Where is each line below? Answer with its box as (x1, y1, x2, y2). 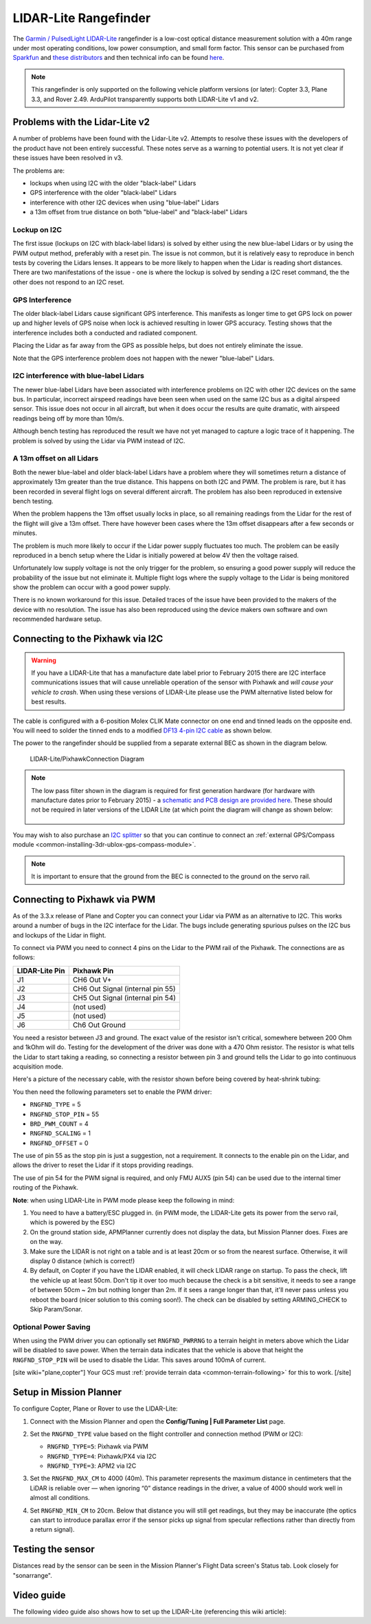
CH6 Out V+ (72, 975, 112, 984)
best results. (31, 697, 67, 706)
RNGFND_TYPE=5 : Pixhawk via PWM (47, 1442, 149, 1451)
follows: (12, 953, 35, 962)
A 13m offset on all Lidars (12, 454, 99, 463)
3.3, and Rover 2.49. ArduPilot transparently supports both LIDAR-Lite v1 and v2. (31, 95, 259, 103)
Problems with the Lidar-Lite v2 (12, 116, 150, 128)
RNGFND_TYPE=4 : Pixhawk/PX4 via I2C (47, 1452, 157, 1460)
